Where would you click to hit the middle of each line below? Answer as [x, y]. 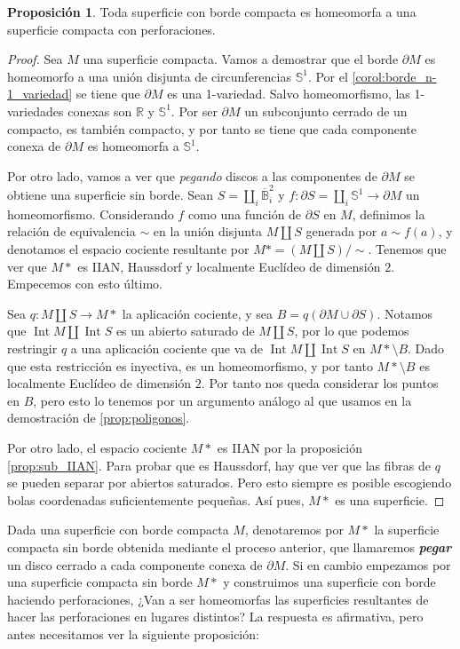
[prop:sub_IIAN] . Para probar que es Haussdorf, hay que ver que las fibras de [219, 465]
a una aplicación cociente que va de [167, 348]
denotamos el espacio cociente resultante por [128, 249]
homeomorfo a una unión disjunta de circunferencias [149, 76]
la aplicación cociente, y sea [198, 313]
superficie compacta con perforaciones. [111, 29]
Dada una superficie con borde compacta [118, 530]
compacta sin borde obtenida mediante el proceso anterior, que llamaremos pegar [230, 546]
